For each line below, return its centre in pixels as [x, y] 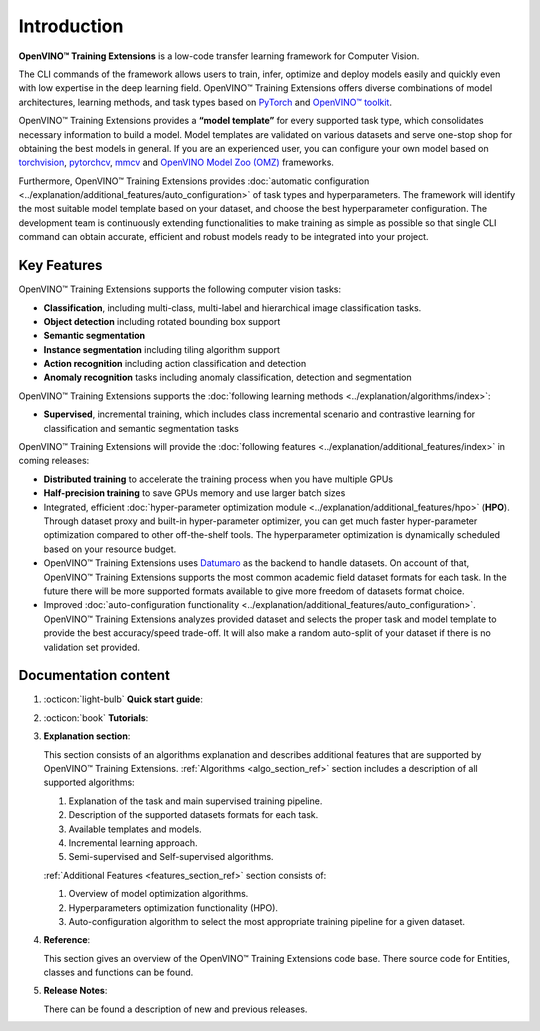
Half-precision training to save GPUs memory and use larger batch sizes [194, 493]
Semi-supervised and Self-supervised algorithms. [171, 857]
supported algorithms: [89, 782]
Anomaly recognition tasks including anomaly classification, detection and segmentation [227, 377]
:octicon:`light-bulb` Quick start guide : [123, 699]
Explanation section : [87, 736]
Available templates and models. [135, 829]
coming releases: [54, 461]
